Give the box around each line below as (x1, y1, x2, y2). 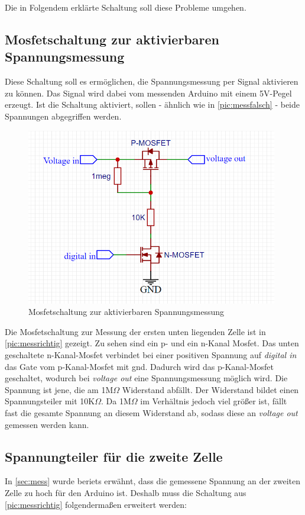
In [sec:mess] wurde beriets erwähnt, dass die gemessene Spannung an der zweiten (5, 475, 301, 487)
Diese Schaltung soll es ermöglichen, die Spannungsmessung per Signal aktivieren (5, 75, 298, 88)
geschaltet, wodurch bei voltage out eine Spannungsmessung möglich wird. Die (5, 372, 288, 384)
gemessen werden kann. (5, 418, 89, 430)
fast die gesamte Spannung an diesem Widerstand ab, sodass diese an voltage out (5, 406, 298, 419)
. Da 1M (101, 395, 131, 407)
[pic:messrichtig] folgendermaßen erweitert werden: (5, 498, 187, 510)
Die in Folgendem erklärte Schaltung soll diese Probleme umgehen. (5, 1, 246, 13)
